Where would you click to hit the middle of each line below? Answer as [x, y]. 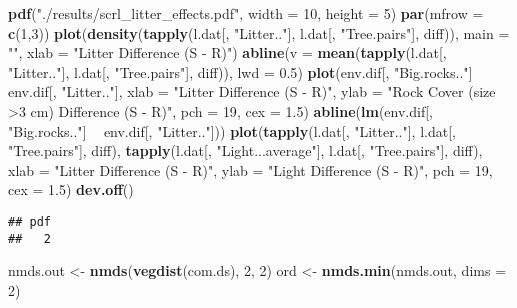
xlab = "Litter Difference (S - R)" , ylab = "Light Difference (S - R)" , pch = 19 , [250, 169]
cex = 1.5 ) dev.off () [71, 189]
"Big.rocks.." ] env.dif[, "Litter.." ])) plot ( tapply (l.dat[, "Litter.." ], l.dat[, [232, 130]
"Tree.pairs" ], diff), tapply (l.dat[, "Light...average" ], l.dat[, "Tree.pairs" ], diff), [245, 150]
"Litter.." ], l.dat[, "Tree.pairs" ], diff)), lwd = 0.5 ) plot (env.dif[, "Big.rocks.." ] [240, 71]
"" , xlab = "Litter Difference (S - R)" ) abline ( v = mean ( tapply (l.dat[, [227, 52]
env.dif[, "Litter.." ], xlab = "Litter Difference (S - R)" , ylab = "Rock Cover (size [252, 91]
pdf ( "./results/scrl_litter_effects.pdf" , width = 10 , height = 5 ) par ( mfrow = [246, 13]
